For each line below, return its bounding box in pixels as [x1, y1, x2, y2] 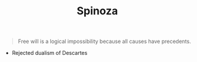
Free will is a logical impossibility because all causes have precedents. [17, 38, 191, 45]
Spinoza [76, 4, 118, 18]
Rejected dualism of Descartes [11, 49, 88, 57]
